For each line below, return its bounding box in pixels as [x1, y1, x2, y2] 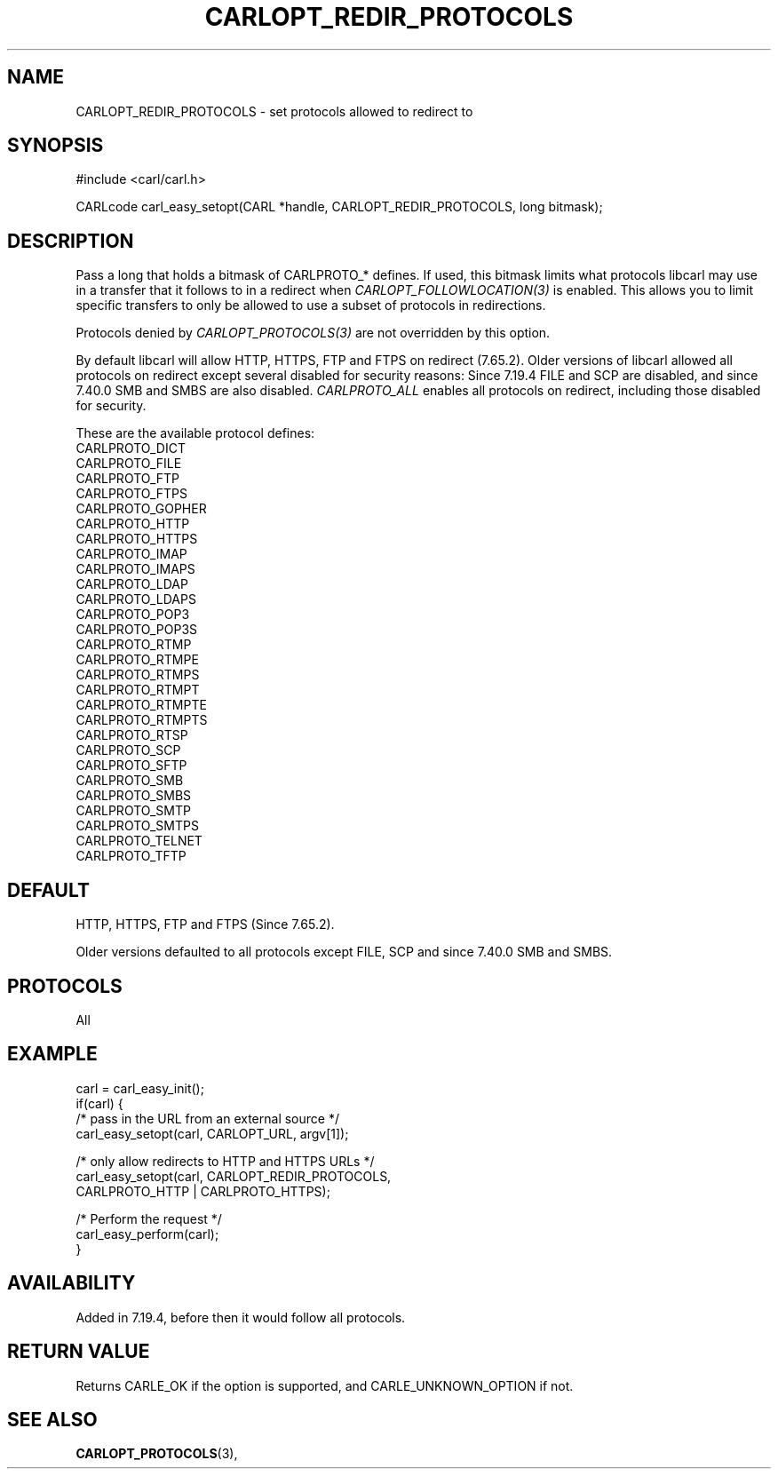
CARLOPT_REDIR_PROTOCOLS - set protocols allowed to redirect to [75, 103, 473, 119]
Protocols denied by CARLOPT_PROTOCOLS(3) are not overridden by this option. [75, 325, 551, 341]
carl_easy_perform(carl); [75, 1226, 219, 1242]
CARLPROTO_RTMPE [75, 652, 199, 668]
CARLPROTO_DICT [75, 440, 186, 456]
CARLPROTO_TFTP [75, 848, 187, 864]
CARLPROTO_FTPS [75, 486, 188, 502]
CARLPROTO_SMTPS [75, 818, 199, 834]
